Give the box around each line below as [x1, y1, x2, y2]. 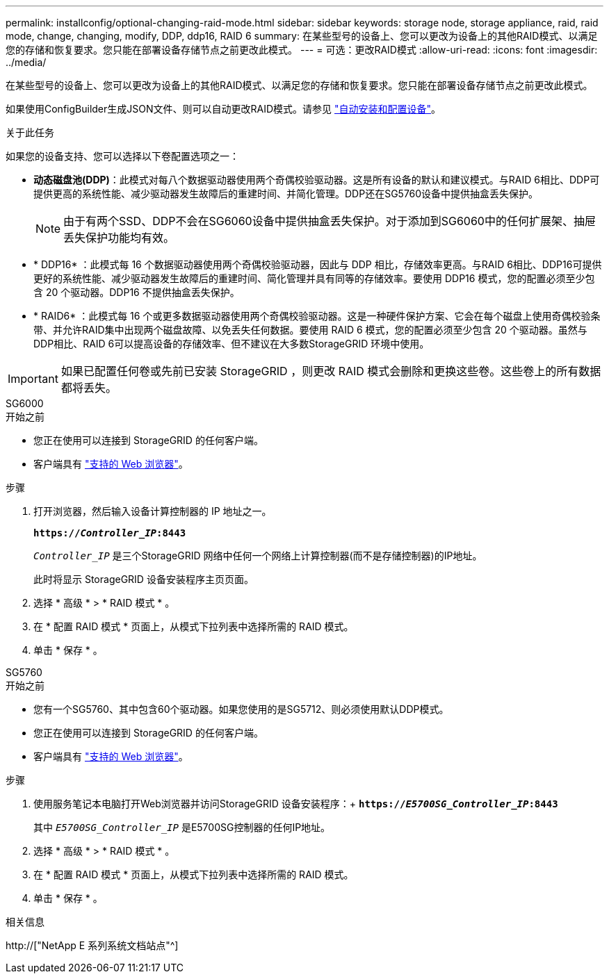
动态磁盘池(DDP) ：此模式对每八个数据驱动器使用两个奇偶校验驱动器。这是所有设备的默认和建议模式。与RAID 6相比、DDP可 [33, 174, 600, 186]
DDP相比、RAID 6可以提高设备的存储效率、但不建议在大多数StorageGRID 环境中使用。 [33, 338, 430, 349]
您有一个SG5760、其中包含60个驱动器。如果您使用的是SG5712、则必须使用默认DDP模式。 [33, 703, 449, 715]
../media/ [6, 56, 47, 68]
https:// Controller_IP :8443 [33, 527, 186, 538]
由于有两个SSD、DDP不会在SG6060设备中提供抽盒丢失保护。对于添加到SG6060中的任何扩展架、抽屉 [63, 214, 596, 228]
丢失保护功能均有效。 [63, 231, 175, 245]
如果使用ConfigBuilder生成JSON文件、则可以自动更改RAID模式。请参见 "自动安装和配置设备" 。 [6, 103, 441, 115]
